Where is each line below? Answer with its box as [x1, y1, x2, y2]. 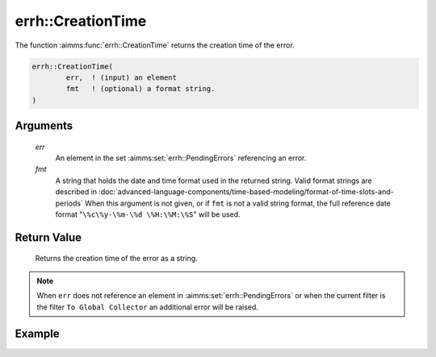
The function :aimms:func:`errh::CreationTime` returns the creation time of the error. [15, 40, 295, 50]
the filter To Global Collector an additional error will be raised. [36, 302, 258, 312]
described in [55, 187, 97, 197]
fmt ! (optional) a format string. [65, 85, 216, 93]
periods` [55, 198, 84, 208]
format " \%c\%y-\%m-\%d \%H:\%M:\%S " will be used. [55, 210, 241, 219]
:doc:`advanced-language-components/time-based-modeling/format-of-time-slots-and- [98, 187, 395, 197]
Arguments [15, 119, 73, 133]
